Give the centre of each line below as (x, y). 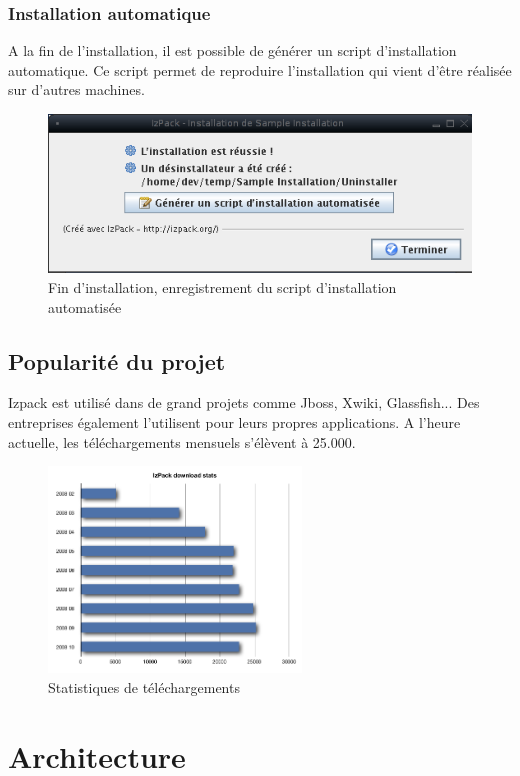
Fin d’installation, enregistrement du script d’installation (222, 287)
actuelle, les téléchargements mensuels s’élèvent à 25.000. (182, 441)
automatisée (85, 306)
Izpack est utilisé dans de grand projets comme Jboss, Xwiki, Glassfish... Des (244, 402)
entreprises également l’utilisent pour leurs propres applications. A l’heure (234, 421)
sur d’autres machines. (76, 89)
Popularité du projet (117, 360)
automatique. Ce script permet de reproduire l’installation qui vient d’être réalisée (260, 69)
